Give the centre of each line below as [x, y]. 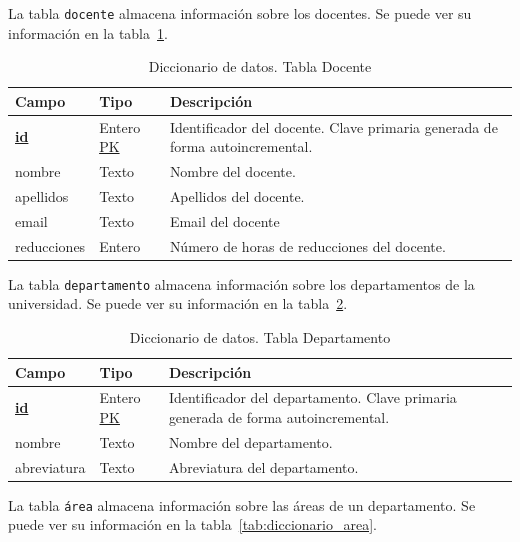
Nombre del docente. [232, 171]
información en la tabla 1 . [88, 32]
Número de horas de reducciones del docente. [307, 245]
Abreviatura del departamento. [263, 466]
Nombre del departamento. [250, 441]
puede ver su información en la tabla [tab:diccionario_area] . [192, 524]
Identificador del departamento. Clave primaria [312, 397]
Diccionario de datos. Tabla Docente [260, 66]
